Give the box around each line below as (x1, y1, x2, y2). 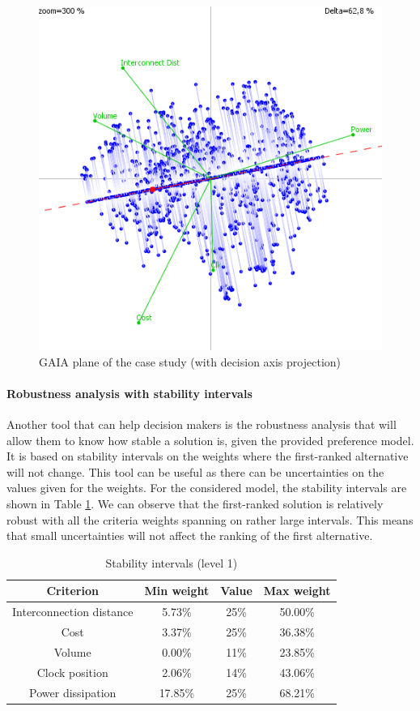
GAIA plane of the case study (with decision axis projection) (39, 353, 342, 370)
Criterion (46, 582, 99, 599)
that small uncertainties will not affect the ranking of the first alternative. (6, 527, 373, 544)
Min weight (144, 582, 210, 599)
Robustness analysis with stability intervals (6, 384, 252, 401)
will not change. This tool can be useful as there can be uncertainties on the (6, 463, 384, 480)
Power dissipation (29, 683, 117, 700)
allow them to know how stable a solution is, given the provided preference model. (6, 431, 414, 448)
